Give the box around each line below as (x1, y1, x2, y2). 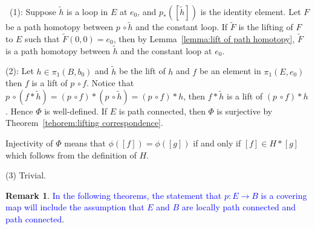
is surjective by (216, 104, 273, 117)
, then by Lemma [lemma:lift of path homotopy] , (113, 33, 295, 45)
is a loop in (67, 5, 108, 17)
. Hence (5, 104, 33, 117)
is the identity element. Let (200, 5, 301, 17)
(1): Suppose (9, 5, 56, 17)
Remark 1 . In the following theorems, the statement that (5, 189, 222, 201)
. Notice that (86, 77, 134, 89)
